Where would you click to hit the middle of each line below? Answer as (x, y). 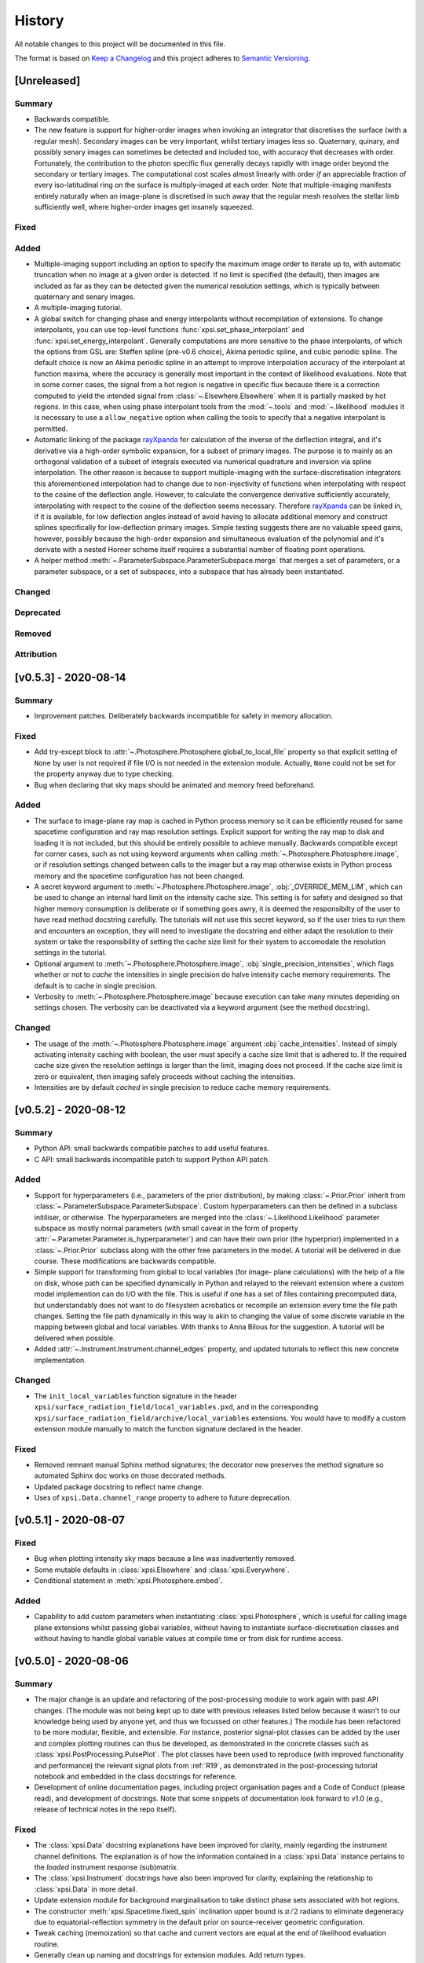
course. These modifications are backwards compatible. (125, 1261)
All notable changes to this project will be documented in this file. (120, 44)
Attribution (36, 654)
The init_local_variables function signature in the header (135, 1396)
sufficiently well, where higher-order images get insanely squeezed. (144, 207)
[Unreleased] (48, 80)
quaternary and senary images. (85, 297)
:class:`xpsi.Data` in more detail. (86, 1889)
